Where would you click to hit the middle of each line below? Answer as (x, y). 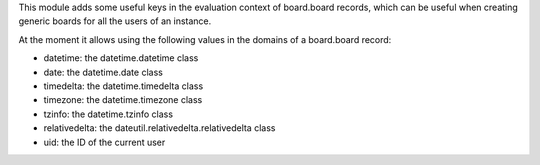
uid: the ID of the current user (104, 142)
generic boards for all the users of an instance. (115, 21)
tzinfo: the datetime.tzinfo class (108, 114)
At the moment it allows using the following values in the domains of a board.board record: (205, 39)
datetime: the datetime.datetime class (121, 58)
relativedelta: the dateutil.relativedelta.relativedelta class (159, 128)
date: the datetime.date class (103, 72)
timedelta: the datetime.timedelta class (123, 86)
